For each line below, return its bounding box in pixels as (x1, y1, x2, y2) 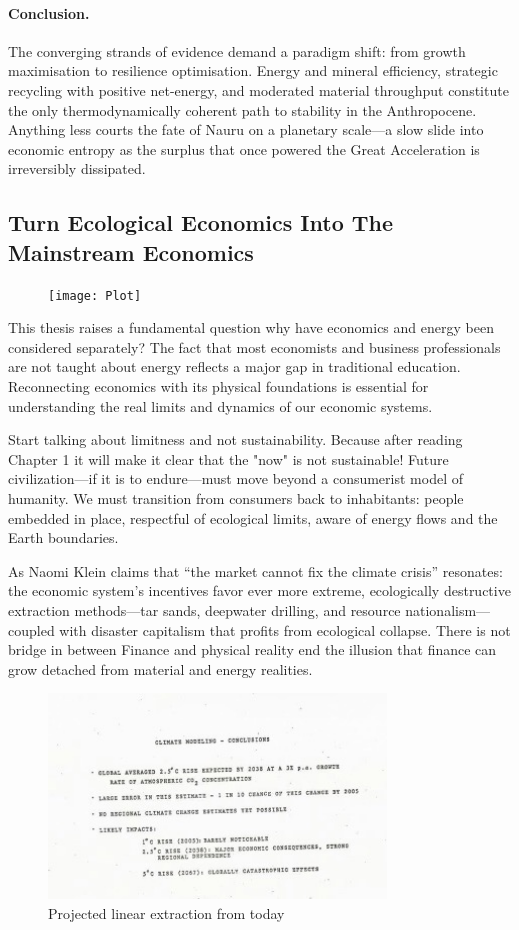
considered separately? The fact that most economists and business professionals (8, 336, 501, 357)
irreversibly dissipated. (8, 158, 146, 179)
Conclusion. (8, 2, 90, 23)
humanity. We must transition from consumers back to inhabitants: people (8, 487, 464, 508)
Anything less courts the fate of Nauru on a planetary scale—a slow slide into (8, 119, 484, 140)
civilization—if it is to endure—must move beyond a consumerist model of (8, 468, 463, 489)
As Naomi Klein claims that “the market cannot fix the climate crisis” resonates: (8, 560, 503, 581)
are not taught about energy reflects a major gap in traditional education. (8, 356, 461, 377)
